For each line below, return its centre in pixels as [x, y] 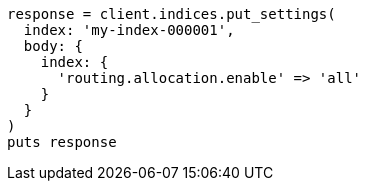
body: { [53, 46]
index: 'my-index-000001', [129, 30]
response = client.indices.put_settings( [171, 14]
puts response [62, 142]
